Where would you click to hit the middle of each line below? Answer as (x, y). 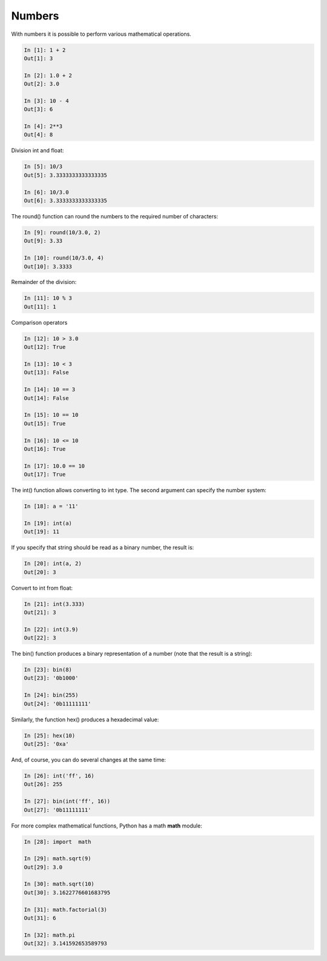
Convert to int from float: (42, 588)
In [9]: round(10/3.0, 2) (62, 232)
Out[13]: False (46, 373)
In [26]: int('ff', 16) (59, 776)
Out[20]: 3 (40, 572)
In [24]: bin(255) (51, 695)
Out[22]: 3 (40, 638)
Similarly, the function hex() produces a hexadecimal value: (85, 720)
